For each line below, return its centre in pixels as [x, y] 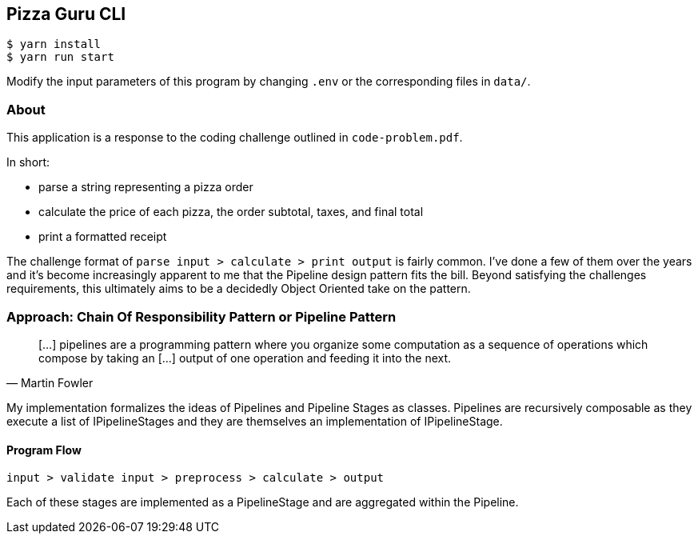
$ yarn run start [60, 57]
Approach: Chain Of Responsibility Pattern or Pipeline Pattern [201, 316]
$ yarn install [54, 44]
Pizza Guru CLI [66, 14]
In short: [28, 162]
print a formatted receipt [103, 237]
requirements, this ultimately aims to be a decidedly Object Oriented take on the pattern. [239, 289]
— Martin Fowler [50, 382]
